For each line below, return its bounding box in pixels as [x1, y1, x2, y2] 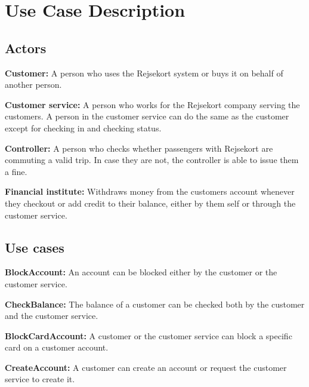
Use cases [5, 238, 64, 256]
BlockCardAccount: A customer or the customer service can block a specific [5, 329, 292, 342]
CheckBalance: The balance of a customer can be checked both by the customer [5, 297, 305, 310]
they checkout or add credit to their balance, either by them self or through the [5, 196, 296, 209]
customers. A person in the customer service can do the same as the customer [5, 110, 289, 122]
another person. [5, 78, 62, 91]
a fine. [5, 165, 27, 177]
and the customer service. [5, 309, 98, 322]
